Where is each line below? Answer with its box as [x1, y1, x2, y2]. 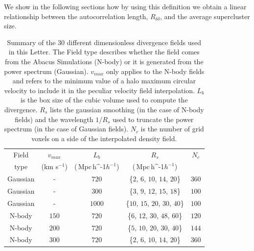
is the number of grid [140, 124, 204, 134]
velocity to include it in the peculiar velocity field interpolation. [4, 85, 195, 95]
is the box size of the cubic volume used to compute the [20, 95, 188, 105]
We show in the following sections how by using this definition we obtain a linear [4, 1, 247, 11]
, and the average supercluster [160, 11, 250, 21]
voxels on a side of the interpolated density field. [31, 133, 177, 143]
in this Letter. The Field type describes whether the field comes [8, 47, 200, 57]
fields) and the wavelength [15, 114, 93, 124]
